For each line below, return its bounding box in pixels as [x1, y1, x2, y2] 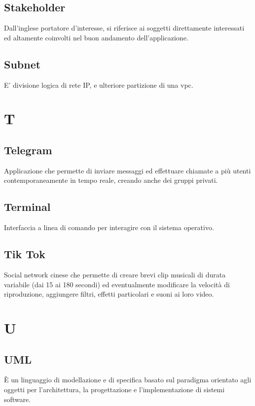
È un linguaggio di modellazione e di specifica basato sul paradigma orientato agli [4, 374, 252, 385]
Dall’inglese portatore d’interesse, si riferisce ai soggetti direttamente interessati [4, 23, 245, 33]
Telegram [4, 142, 52, 157]
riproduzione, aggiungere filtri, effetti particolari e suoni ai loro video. [4, 289, 214, 299]
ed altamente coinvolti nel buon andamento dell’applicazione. [4, 32, 188, 42]
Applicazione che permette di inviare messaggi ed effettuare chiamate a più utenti [4, 165, 251, 175]
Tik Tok [4, 246, 45, 262]
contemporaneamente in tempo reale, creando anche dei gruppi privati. [4, 175, 218, 185]
